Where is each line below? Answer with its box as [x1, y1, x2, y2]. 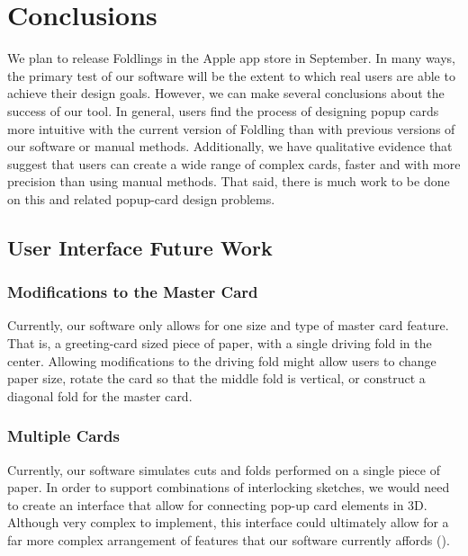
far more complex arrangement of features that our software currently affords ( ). [7, 531, 450, 550]
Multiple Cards [7, 425, 121, 447]
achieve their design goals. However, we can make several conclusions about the [7, 84, 445, 103]
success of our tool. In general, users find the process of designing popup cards [7, 101, 439, 120]
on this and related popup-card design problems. [7, 189, 275, 208]
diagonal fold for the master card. [7, 386, 193, 405]
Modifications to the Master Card [7, 281, 258, 303]
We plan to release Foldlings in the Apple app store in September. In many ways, [7, 49, 456, 67]
